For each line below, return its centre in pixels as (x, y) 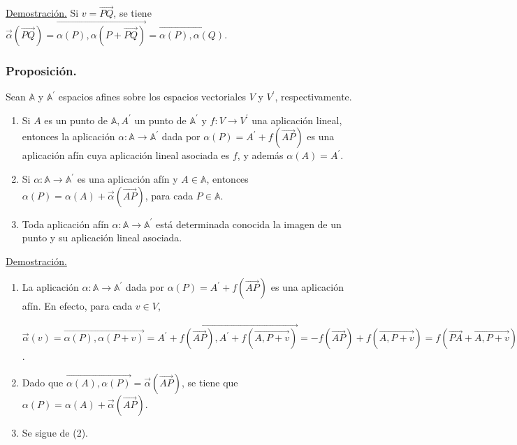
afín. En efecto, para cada (77, 306)
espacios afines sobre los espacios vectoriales (152, 97)
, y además (260, 155)
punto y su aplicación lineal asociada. (102, 237)
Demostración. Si (42, 13)
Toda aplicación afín (65, 224)
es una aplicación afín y (128, 179)
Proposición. (41, 70)
